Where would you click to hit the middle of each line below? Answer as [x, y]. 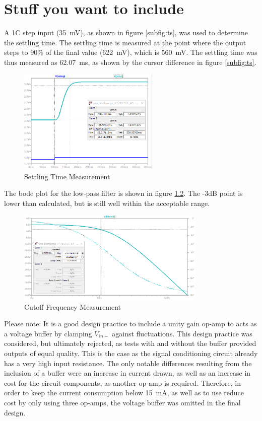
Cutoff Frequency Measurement [73, 306]
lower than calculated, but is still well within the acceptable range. [107, 203]
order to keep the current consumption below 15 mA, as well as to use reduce [124, 393]
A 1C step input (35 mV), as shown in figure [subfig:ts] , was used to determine [126, 32]
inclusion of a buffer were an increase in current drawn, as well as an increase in [127, 373]
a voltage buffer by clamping [48, 333]
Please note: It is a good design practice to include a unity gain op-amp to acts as [130, 324]
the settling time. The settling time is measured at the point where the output [125, 42]
